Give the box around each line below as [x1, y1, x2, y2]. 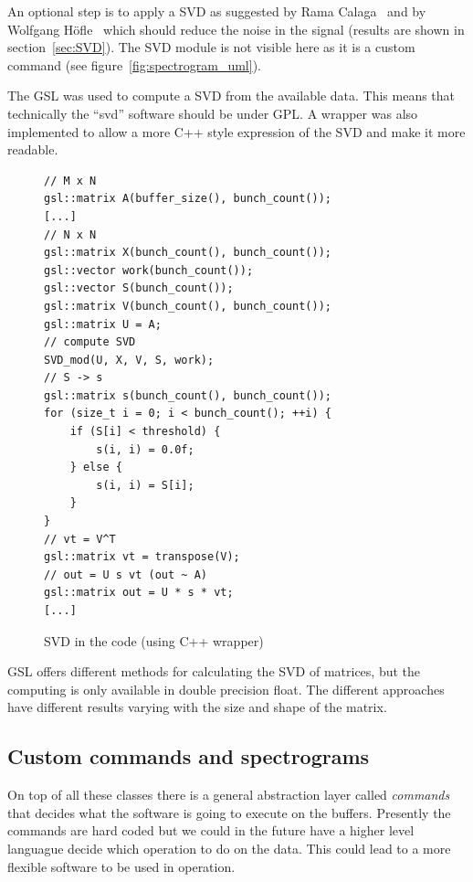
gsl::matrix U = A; [44, 317, 162, 331]
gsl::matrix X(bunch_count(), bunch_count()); [44, 246, 331, 260]
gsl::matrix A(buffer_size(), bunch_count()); [44, 192, 331, 206]
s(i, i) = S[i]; [96, 478, 194, 492]
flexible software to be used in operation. [7, 856, 236, 876]
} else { [69, 461, 122, 474]
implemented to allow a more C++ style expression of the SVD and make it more [7, 122, 466, 141]
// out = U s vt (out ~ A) [44, 568, 207, 581]
